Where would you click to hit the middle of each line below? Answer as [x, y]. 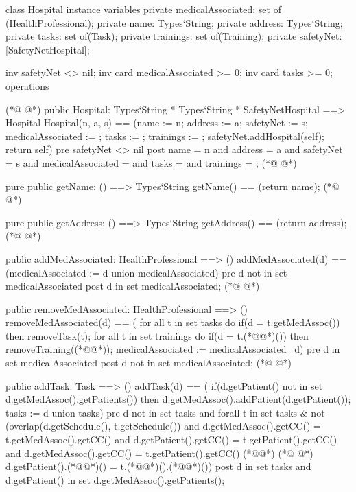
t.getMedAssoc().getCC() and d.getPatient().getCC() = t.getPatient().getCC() [171, 440]
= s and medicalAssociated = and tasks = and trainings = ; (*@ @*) [151, 162]
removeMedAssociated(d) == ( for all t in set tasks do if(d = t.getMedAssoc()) [173, 322]
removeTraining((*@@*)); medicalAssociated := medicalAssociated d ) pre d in [173, 349]
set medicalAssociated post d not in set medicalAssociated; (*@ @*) [149, 363]
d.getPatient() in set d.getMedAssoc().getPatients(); [115, 479]
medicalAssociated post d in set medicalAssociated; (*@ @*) [133, 286]
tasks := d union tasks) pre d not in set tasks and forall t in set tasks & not [165, 412]
